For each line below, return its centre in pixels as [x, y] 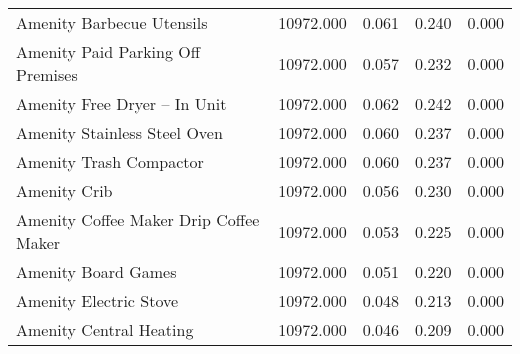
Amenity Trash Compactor [110, 161]
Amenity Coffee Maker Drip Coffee [138, 219]
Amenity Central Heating [105, 329]
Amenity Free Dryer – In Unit [121, 103]
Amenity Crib [64, 190]
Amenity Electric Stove [97, 300]
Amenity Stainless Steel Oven [119, 132]
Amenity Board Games [96, 271]
